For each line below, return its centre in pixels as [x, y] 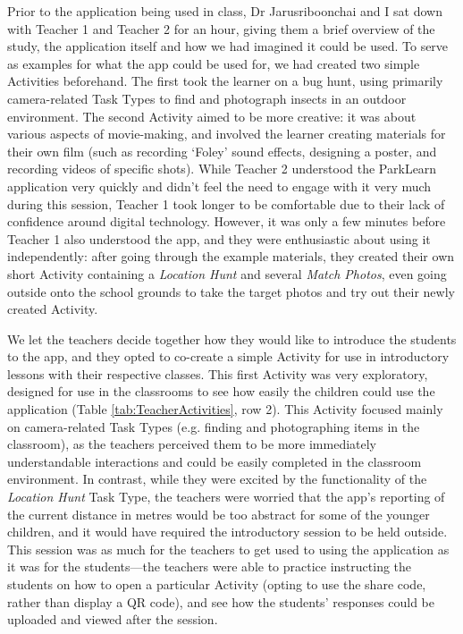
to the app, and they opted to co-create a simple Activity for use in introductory [228, 356]
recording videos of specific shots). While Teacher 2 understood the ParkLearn [222, 169]
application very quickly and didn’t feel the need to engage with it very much [219, 186]
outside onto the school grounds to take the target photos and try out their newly [231, 291]
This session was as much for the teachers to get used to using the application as [228, 549]
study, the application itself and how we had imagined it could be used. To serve [228, 46]
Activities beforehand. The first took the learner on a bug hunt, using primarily [225, 81]
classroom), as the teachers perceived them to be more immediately [192, 444]
